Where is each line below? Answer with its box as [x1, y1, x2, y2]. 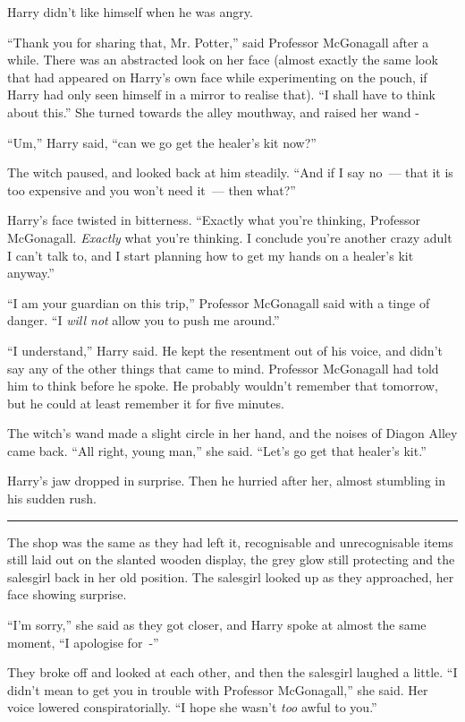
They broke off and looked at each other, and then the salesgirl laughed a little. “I [7, 663, 458, 682]
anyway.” [7, 263, 55, 282]
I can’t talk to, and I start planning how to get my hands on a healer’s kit [7, 245, 414, 264]
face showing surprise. [7, 585, 127, 604]
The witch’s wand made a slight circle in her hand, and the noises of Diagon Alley [7, 424, 458, 443]
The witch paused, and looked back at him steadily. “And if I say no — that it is [7, 163, 453, 182]
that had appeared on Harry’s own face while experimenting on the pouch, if [7, 67, 427, 86]
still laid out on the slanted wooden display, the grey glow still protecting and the [7, 550, 455, 569]
